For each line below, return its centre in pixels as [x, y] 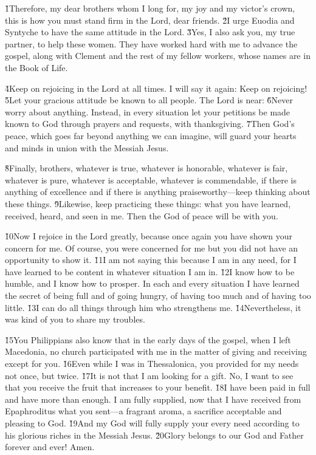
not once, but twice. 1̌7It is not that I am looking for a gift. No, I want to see [149, 375]
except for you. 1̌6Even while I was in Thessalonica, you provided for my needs [152, 364]
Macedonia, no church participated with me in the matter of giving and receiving [156, 351]
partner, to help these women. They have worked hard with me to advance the [151, 43]
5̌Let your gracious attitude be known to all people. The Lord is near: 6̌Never [149, 100]
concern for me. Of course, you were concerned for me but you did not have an [152, 248]
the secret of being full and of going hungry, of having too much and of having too [158, 296]
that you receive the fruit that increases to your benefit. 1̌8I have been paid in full [158, 387]
